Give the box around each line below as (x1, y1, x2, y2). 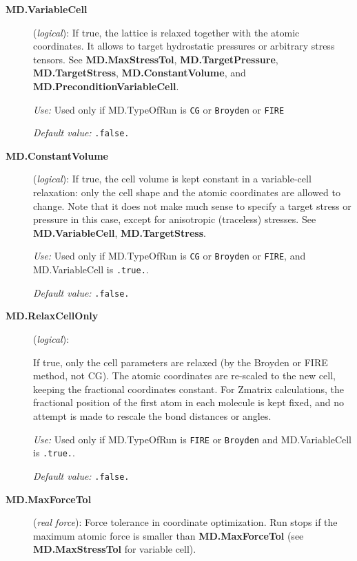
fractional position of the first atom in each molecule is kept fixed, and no (33, 395, 345, 410)
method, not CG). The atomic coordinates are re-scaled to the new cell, (33, 368, 336, 383)
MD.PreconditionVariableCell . (33, 78, 179, 93)
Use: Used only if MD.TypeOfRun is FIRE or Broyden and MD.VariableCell (33, 432, 352, 446)
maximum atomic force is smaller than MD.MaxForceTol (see (33, 528, 304, 542)
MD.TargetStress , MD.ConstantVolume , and (33, 65, 246, 80)
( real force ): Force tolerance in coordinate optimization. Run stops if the (33, 515, 338, 529)
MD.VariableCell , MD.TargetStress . (33, 225, 206, 240)
